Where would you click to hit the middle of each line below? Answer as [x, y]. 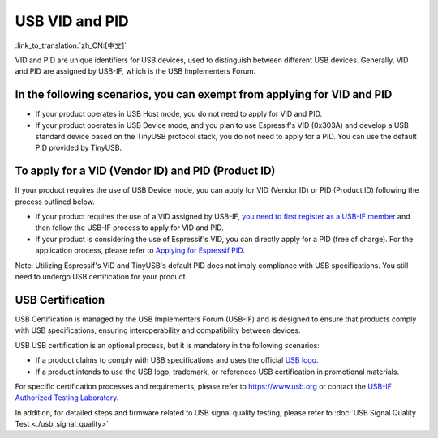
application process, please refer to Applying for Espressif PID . [140, 250]
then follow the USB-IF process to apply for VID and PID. [130, 228]
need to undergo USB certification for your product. [101, 277]
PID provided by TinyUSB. [79, 148]
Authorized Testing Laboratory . [67, 398]
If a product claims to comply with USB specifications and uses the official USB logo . [177, 360]
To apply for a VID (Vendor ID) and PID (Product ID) [145, 171]
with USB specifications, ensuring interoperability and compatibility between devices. [158, 330]
